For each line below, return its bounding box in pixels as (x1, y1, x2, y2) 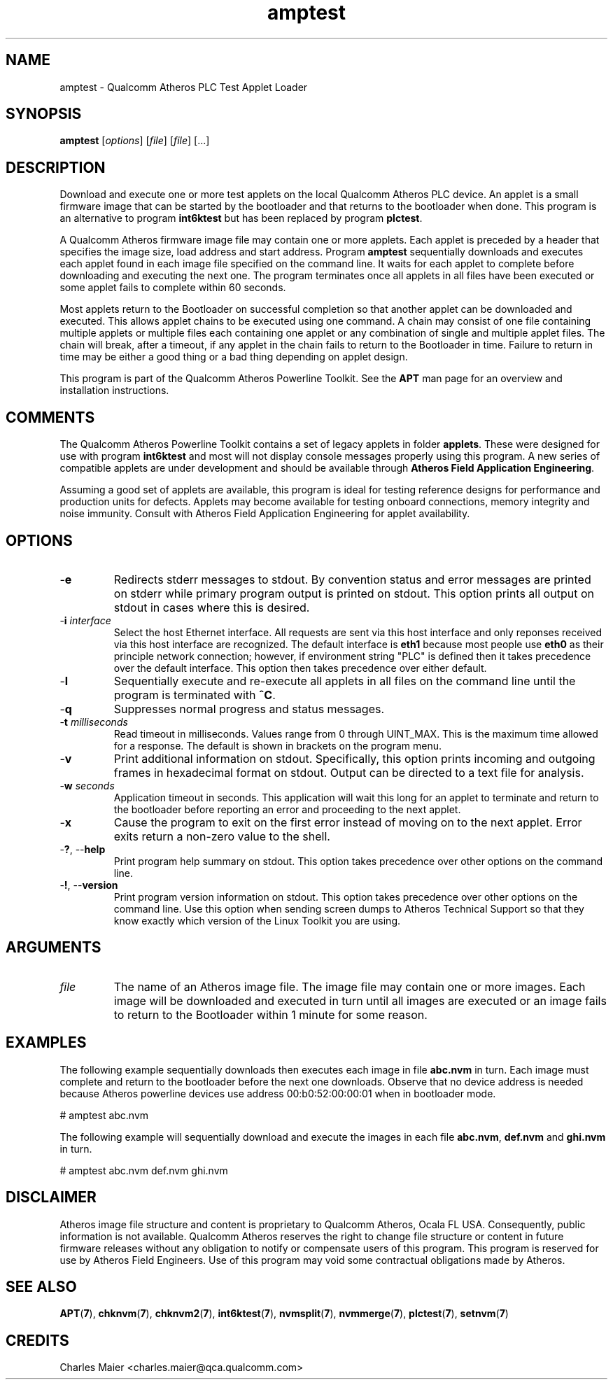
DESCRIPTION (6, 158, 106, 176)
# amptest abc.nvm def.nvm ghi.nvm (59, 1164, 228, 1176)
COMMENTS (6, 408, 95, 426)
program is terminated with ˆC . (113, 687, 276, 702)
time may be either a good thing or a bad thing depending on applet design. (59, 351, 408, 363)
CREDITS (6, 1331, 69, 1349)
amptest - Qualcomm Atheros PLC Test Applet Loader (59, 80, 308, 93)
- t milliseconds (59, 715, 128, 728)
